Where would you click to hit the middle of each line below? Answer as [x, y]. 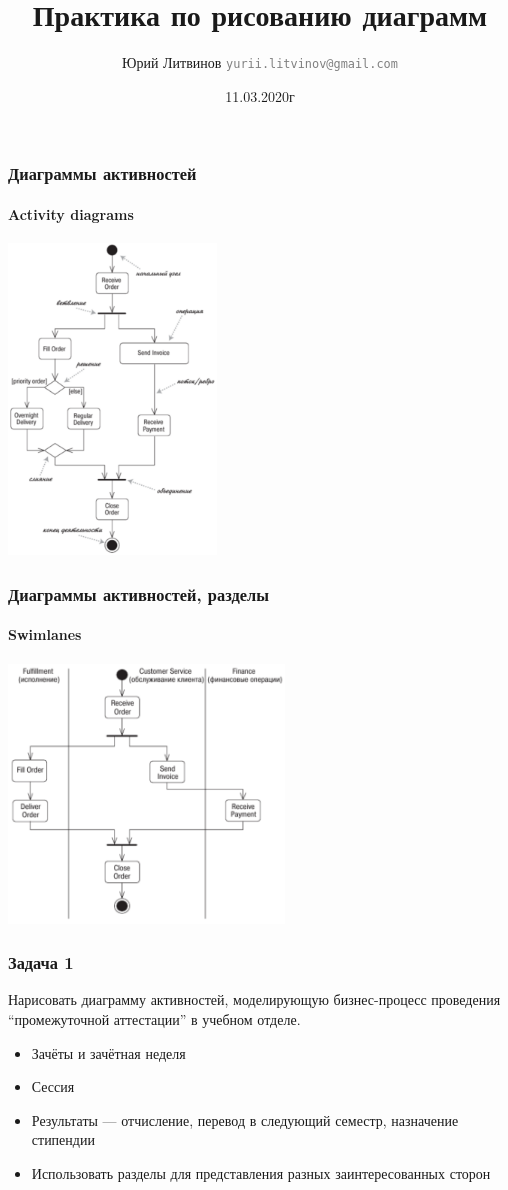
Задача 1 [41, 962]
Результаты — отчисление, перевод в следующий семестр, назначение [245, 1119]
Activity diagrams [71, 213]
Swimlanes [45, 634]
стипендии [63, 1139]
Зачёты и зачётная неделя [108, 1052]
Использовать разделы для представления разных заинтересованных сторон [261, 1172]
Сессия [53, 1086]
